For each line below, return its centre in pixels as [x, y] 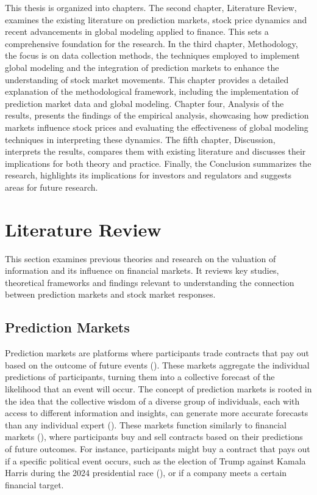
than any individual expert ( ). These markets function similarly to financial [146, 424]
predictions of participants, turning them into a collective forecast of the [140, 377]
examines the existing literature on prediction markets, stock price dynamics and [156, 19]
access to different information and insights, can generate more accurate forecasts [157, 413]
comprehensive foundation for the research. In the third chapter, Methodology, [151, 43]
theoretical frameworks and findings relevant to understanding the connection [150, 282]
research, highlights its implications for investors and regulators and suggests [148, 175]
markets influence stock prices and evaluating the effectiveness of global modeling [157, 127]
